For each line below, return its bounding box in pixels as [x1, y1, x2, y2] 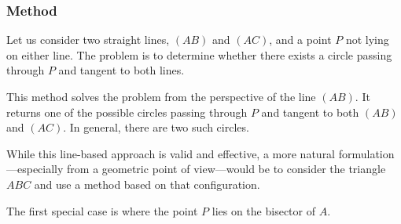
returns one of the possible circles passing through [6, 103, 248, 120]
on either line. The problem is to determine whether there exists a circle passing [6, 46, 392, 63]
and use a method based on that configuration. [34, 175, 260, 192]
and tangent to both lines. [58, 62, 185, 78]
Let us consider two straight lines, [6, 31, 170, 48]
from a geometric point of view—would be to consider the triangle [67, 161, 386, 177]
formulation [338, 145, 395, 161]
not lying [345, 31, 389, 48]
